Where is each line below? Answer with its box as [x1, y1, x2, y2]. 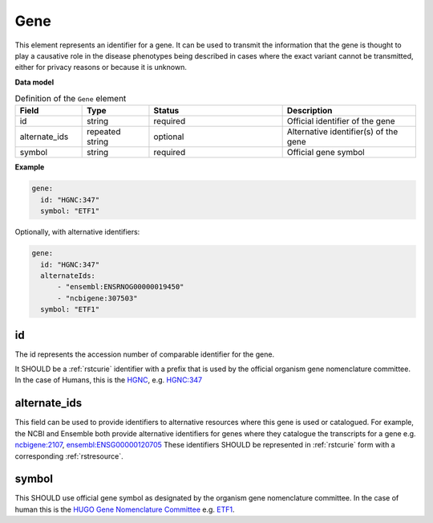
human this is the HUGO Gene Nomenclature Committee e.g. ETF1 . [14, 505, 235, 514]
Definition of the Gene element [14, 93, 127, 104]
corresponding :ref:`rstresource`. [14, 451, 123, 461]
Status [153, 105, 180, 116]
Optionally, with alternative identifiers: [14, 227, 140, 237]
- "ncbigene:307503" [57, 293, 138, 303]
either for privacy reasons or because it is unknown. [14, 63, 188, 72]
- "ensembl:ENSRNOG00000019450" [57, 282, 184, 292]
